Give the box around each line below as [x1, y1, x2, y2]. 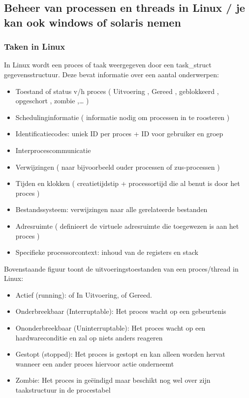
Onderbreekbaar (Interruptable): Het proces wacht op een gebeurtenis [15, 306, 226, 316]
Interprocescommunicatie [15, 145, 91, 155]
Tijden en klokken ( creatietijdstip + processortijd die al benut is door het [15, 178, 240, 188]
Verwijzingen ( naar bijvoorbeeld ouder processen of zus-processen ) [15, 161, 220, 172]
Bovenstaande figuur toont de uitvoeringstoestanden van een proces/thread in [4, 263, 239, 274]
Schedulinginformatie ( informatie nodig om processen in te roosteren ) [15, 112, 230, 122]
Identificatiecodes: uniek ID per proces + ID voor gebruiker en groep [15, 128, 223, 139]
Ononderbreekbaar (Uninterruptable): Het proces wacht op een [15, 323, 206, 333]
